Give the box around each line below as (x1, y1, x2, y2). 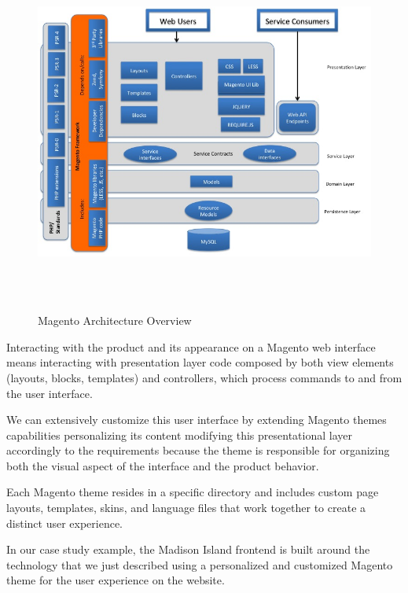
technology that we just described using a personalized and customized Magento (6, 556, 393, 573)
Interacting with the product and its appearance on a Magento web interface (6, 338, 376, 355)
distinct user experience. (6, 514, 123, 531)
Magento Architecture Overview (38, 312, 192, 329)
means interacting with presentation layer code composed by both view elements (6, 354, 394, 370)
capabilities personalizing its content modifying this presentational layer (6, 426, 352, 443)
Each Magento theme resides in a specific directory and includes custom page (6, 484, 379, 500)
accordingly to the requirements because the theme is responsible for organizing (6, 442, 390, 459)
